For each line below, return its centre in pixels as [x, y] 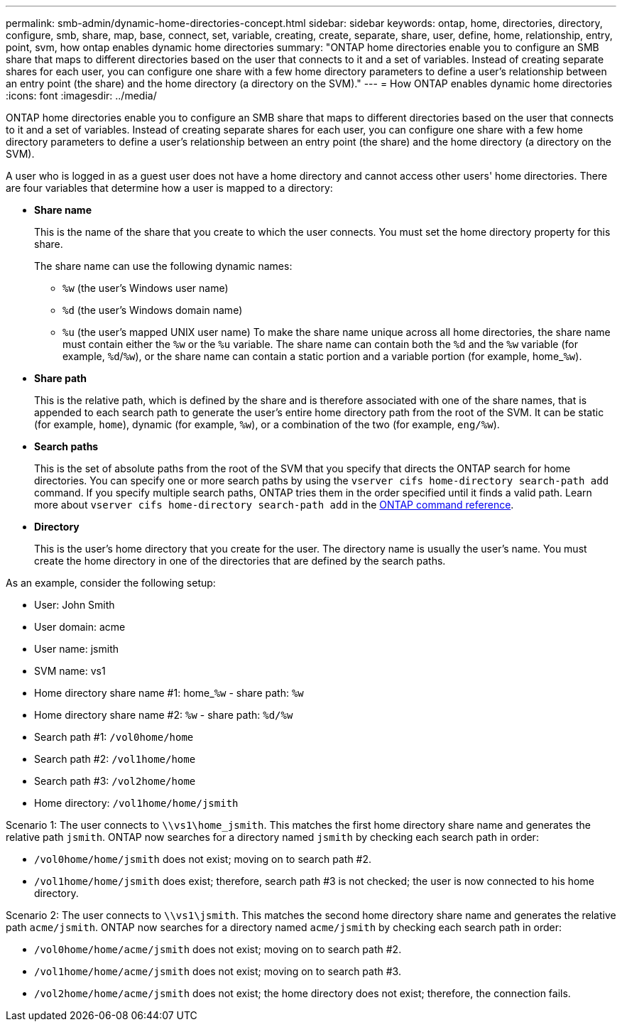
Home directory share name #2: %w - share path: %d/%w [164, 715]
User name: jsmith [76, 649]
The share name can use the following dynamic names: [163, 266]
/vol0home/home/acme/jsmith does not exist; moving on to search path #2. [218, 949]
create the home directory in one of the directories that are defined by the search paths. [240, 561]
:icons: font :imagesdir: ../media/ [81, 96]
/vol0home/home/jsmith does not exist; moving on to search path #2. [203, 859]
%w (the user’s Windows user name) [146, 288]
